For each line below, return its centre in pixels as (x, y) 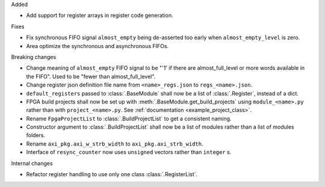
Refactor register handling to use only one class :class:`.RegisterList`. (112, 174)
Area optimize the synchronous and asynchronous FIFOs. (97, 46)
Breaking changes (34, 57)
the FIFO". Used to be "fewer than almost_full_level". (91, 76)
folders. (36, 135)
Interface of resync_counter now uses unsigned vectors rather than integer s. (129, 152)
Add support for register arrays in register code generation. (100, 16)
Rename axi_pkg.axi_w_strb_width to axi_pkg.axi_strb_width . (115, 144)
